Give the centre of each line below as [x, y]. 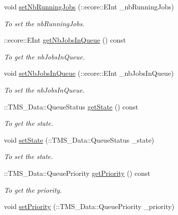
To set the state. [29, 156]
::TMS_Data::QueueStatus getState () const [71, 106]
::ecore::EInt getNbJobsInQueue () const [65, 40]
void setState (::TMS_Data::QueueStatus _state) [79, 139]
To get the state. [29, 123]
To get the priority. [33, 189]
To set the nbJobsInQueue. [44, 89]
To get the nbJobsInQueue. [45, 56]
